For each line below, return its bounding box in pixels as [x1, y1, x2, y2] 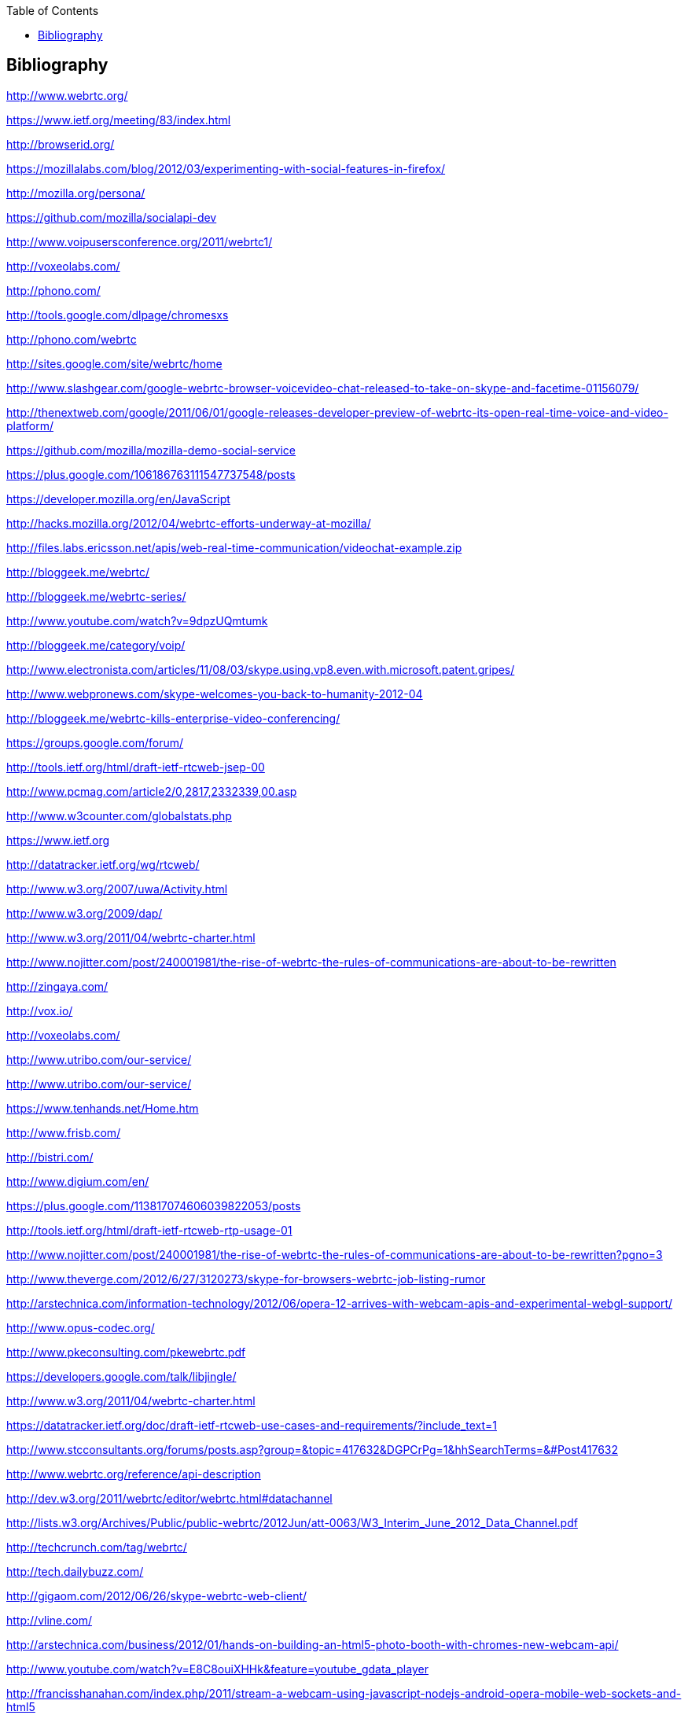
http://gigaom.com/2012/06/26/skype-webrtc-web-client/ [6, 1588, 307, 1603]
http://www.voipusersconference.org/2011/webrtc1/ [6, 234, 273, 248]
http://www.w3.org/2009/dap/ [6, 906, 163, 920]
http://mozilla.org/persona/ [6, 186, 145, 200]
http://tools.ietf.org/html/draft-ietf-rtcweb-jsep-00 [6, 760, 265, 774]
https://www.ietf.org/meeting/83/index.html [6, 112, 231, 127]
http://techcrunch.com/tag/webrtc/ [6, 1540, 187, 1554]
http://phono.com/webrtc [6, 332, 137, 346]
